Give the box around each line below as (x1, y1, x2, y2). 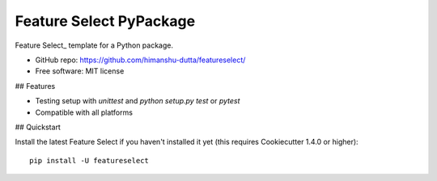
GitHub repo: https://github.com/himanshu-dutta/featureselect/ (35, 55, 246, 65)
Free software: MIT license (35, 66, 125, 76)
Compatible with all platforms (35, 107, 134, 117)
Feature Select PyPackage (15, 12, 196, 30)
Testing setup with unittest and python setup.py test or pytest (35, 96, 240, 106)
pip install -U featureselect (29, 156, 150, 165)
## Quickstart (15, 122, 61, 132)
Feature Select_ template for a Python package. (15, 40, 174, 50)
